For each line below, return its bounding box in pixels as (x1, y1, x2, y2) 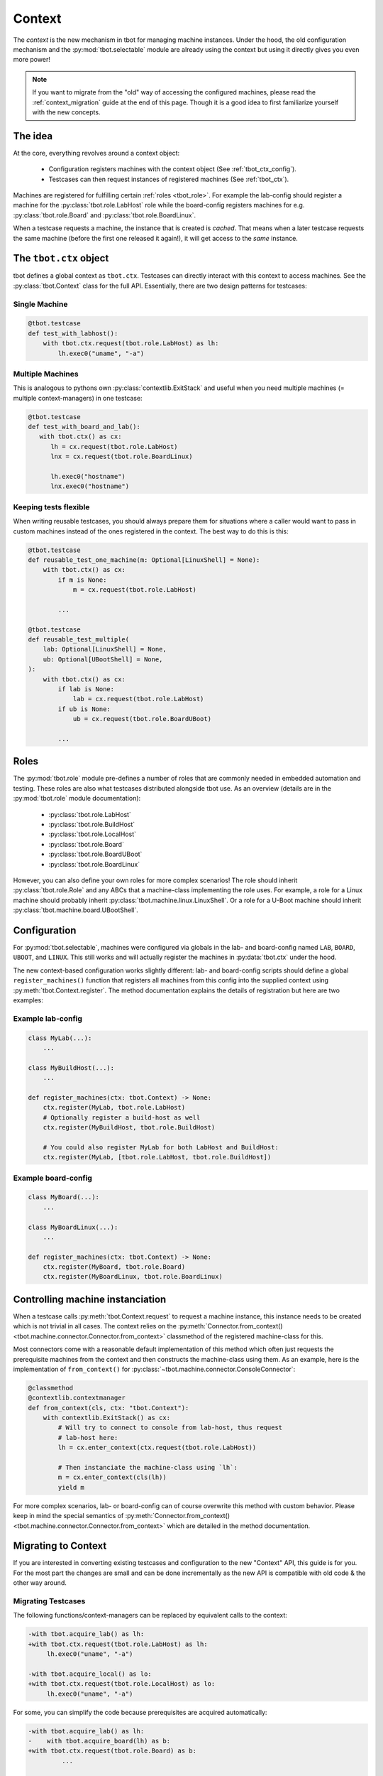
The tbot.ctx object (13, 252, 109, 264)
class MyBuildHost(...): (28, 1063, 115, 1072)
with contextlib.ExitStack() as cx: (43, 1414, 170, 1422)
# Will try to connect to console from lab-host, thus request (57, 1424, 283, 1431)
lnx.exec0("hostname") (50, 482, 130, 490)
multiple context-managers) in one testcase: (13, 394, 143, 402)
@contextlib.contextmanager (28, 1394, 126, 1402)
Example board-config (13, 1173, 92, 1183)
